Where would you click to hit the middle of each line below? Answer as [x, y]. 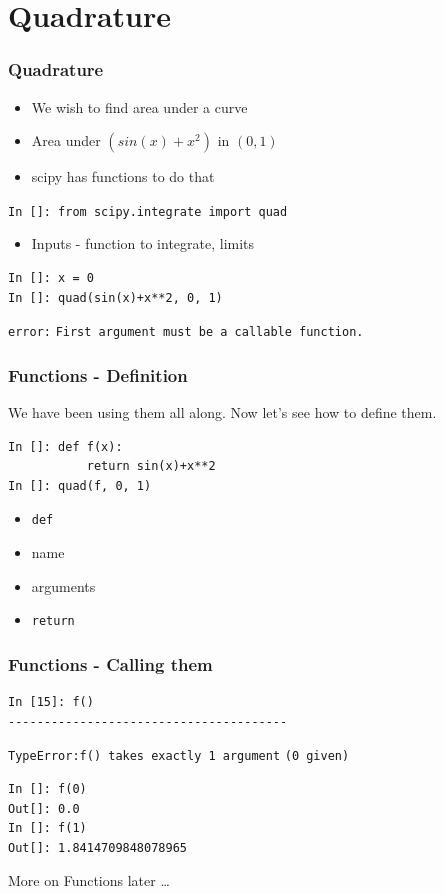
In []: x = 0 [51, 278]
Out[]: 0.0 [44, 808]
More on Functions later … [89, 880]
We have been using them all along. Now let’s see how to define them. [222, 412]
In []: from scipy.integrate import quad [148, 211]
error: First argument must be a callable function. [186, 332]
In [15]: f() [51, 702]
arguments [63, 585]
